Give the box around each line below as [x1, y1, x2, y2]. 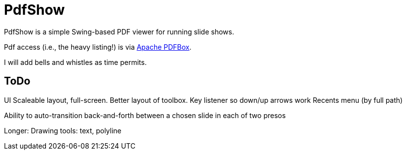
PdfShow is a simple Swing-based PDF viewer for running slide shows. [4, 27, 234, 36]
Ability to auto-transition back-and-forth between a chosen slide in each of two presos [4, 111, 286, 120]
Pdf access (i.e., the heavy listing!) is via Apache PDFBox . [4, 42, 192, 51]
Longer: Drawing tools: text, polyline [4, 126, 122, 135]
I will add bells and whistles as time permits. [4, 58, 147, 66]
